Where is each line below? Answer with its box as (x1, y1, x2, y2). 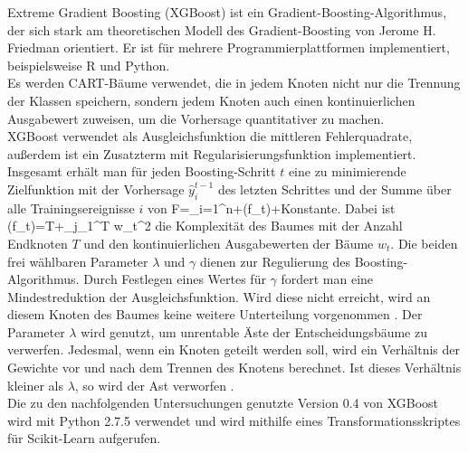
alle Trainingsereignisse (7, 198, 135, 217)
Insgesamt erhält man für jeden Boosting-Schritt (7, 162, 276, 181)
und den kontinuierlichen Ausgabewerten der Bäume (83, 233, 374, 252)
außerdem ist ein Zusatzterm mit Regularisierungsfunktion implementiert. (7, 144, 416, 163)
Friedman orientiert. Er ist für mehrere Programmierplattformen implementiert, (7, 38, 450, 57)
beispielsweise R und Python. (7, 55, 170, 74)
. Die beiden (390, 233, 458, 252)
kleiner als (7, 375, 63, 394)
